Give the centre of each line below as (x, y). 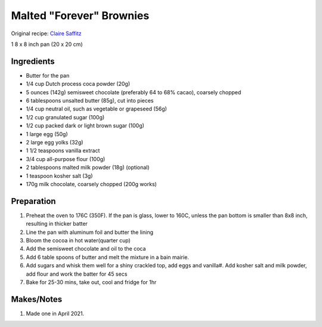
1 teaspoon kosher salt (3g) (59, 175)
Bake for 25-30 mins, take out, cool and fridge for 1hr (91, 282)
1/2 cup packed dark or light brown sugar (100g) (85, 126)
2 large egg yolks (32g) (55, 142)
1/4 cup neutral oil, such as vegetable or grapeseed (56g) (96, 109)
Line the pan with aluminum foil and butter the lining (90, 232)
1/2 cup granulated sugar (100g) (65, 117)
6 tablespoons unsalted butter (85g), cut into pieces (90, 101)
